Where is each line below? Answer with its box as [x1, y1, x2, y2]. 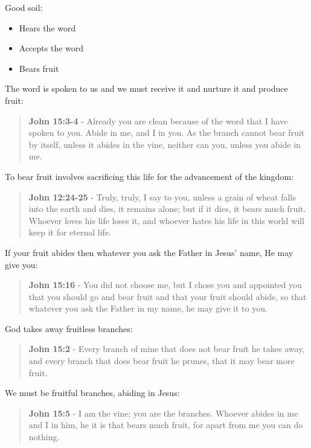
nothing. [28, 430, 60, 443]
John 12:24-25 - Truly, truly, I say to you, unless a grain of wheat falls [28, 190, 296, 203]
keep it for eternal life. [28, 226, 111, 238]
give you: [5, 258, 38, 270]
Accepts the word [19, 42, 84, 54]
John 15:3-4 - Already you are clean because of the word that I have [28, 114, 288, 127]
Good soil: [5, 1, 43, 13]
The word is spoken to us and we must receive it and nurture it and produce [5, 82, 288, 95]
